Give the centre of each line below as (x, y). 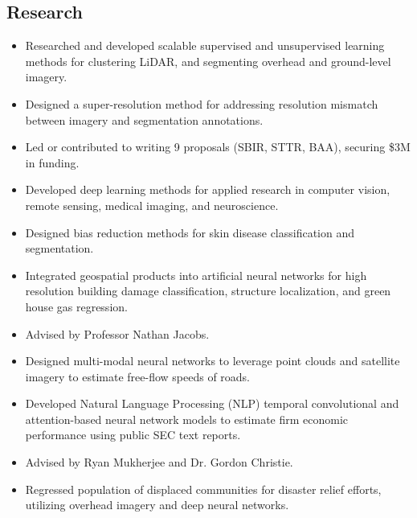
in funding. (52, 162)
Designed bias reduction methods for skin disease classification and (190, 232)
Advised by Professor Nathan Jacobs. (117, 333)
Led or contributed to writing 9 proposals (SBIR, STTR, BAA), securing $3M (218, 147)
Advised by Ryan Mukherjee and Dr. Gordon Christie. (159, 462)
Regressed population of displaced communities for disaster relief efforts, (203, 489)
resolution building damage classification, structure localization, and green (208, 291)
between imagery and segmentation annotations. (144, 119)
